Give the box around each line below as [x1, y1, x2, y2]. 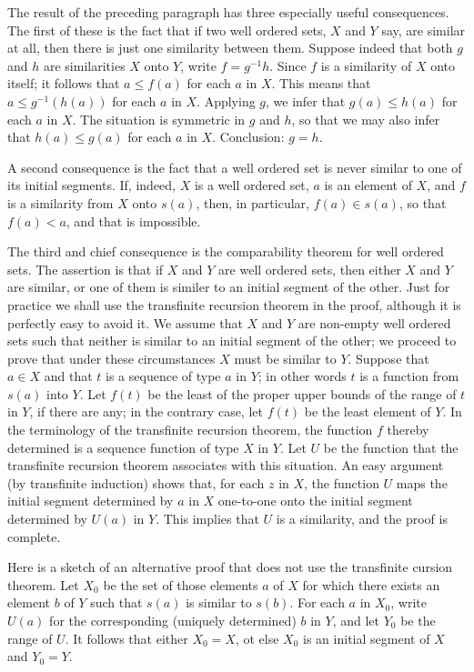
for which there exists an [302, 575, 440, 594]
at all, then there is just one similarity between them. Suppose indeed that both [7, 38, 453, 57]
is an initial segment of [303, 628, 430, 647]
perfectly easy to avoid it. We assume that [7, 313, 243, 332]
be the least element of [304, 402, 431, 421]
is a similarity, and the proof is [276, 509, 448, 528]
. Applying [197, 91, 256, 110]
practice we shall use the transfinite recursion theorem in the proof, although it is [7, 295, 461, 314]
